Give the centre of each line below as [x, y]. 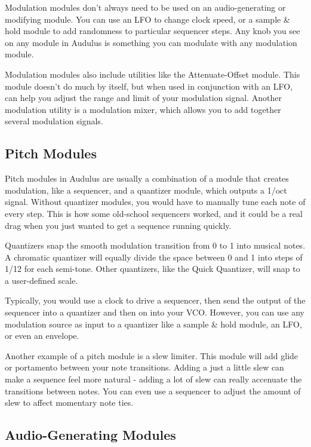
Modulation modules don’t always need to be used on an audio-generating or [145, 7]
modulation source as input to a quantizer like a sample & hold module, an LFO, [153, 324]
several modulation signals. [54, 121]
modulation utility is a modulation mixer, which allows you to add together [143, 109]
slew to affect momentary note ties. [69, 402]
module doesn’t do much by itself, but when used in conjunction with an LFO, [149, 86]
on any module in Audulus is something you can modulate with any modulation [151, 42]
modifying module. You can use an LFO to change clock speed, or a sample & [147, 19]
